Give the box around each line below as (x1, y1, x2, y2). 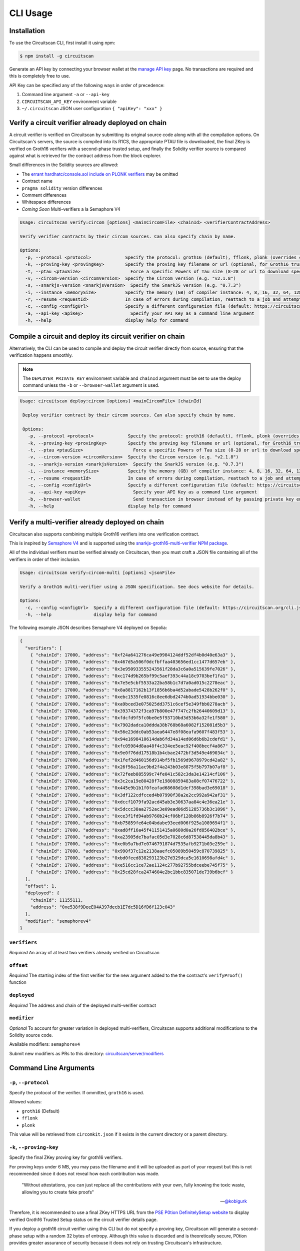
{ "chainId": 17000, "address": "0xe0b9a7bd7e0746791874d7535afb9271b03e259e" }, (30, 841, 236, 847)
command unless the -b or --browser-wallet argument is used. (22, 382, 159, 388)
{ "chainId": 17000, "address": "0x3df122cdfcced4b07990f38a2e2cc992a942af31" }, (30, 792, 236, 798)
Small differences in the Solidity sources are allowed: (9, 162, 118, 168)
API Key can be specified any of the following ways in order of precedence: (9, 82, 165, 88)
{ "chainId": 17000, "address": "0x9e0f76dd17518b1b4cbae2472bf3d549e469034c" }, (30, 750, 236, 756)
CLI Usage (9, 8, 52, 19)
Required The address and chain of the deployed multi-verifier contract (9, 1002, 156, 1008)
